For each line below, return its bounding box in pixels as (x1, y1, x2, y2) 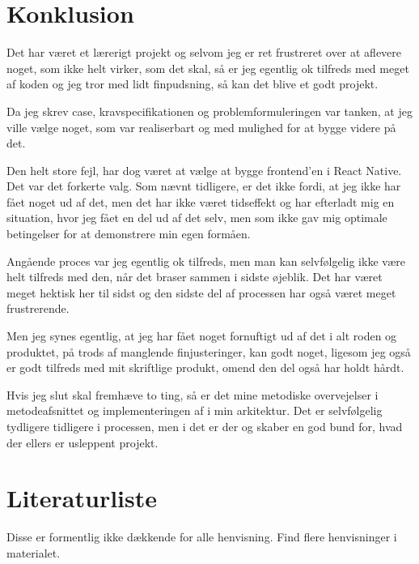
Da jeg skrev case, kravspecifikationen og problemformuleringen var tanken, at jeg (6, 102, 413, 119)
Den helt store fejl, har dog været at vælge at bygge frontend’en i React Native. (6, 161, 402, 178)
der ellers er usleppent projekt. (6, 434, 159, 451)
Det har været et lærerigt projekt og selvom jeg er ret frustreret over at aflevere (6, 44, 402, 61)
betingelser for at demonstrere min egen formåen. (6, 225, 251, 242)
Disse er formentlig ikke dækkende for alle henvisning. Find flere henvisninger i (6, 528, 397, 545)
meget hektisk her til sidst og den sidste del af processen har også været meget (6, 284, 396, 301)
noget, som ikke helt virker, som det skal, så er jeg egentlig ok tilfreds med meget (6, 59, 409, 76)
